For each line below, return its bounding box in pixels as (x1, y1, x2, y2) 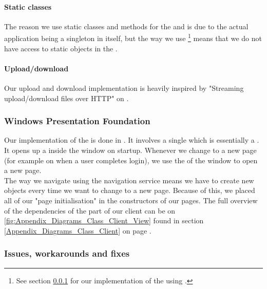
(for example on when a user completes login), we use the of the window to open (4, 155, 258, 165)
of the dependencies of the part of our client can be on (4, 205, 176, 216)
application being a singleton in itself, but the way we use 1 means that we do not (4, 31, 262, 44)
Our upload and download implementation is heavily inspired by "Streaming (4, 83, 244, 93)
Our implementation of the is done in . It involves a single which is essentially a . (4, 134, 259, 145)
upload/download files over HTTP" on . (4, 92, 129, 103)
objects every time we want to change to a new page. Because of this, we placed (4, 185, 255, 196)
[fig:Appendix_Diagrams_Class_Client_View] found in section (4, 215, 204, 226)
